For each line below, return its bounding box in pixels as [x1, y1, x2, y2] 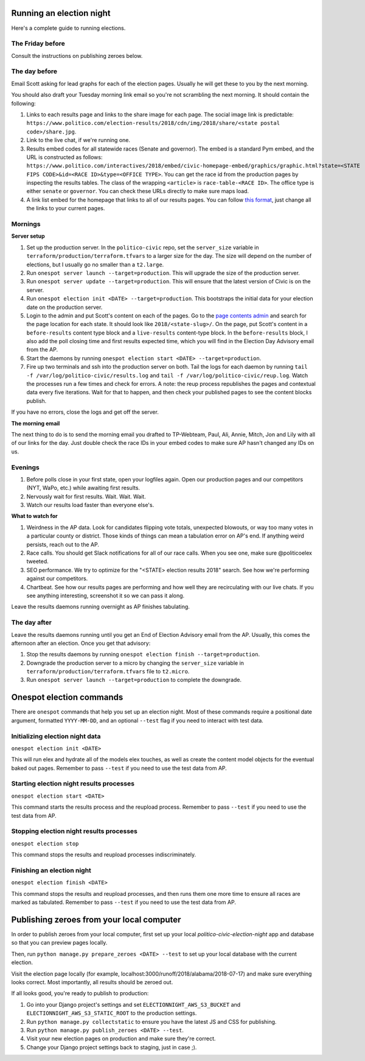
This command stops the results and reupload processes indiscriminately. [11, 851, 196, 859]
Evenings [11, 463, 40, 472]
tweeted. [26, 558, 49, 565]
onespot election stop [11, 840, 79, 847]
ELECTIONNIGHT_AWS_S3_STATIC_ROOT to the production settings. [26, 1009, 197, 1017]
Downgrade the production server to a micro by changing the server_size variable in [26, 659, 245, 667]
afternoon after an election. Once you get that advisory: [11, 639, 151, 647]
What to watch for [11, 513, 58, 520]
